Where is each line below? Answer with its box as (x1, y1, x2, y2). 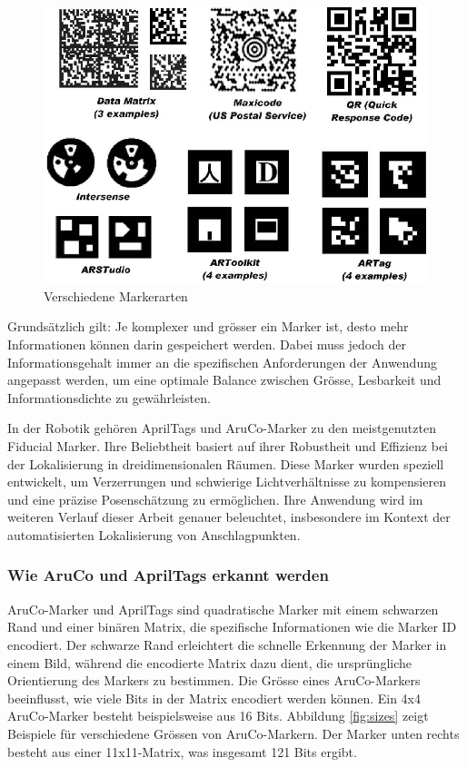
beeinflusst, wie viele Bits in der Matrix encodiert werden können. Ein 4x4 (7, 688, 422, 707)
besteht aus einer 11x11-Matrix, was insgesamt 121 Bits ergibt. (7, 742, 357, 761)
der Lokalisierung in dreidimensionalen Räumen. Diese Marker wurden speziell (7, 454, 444, 473)
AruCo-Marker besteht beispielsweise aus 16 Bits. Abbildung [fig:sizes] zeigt (7, 706, 429, 725)
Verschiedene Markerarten (44, 286, 188, 305)
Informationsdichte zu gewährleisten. (7, 388, 211, 407)
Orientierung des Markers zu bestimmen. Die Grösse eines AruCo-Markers (7, 671, 421, 690)
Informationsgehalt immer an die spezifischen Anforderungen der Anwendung (7, 352, 437, 371)
